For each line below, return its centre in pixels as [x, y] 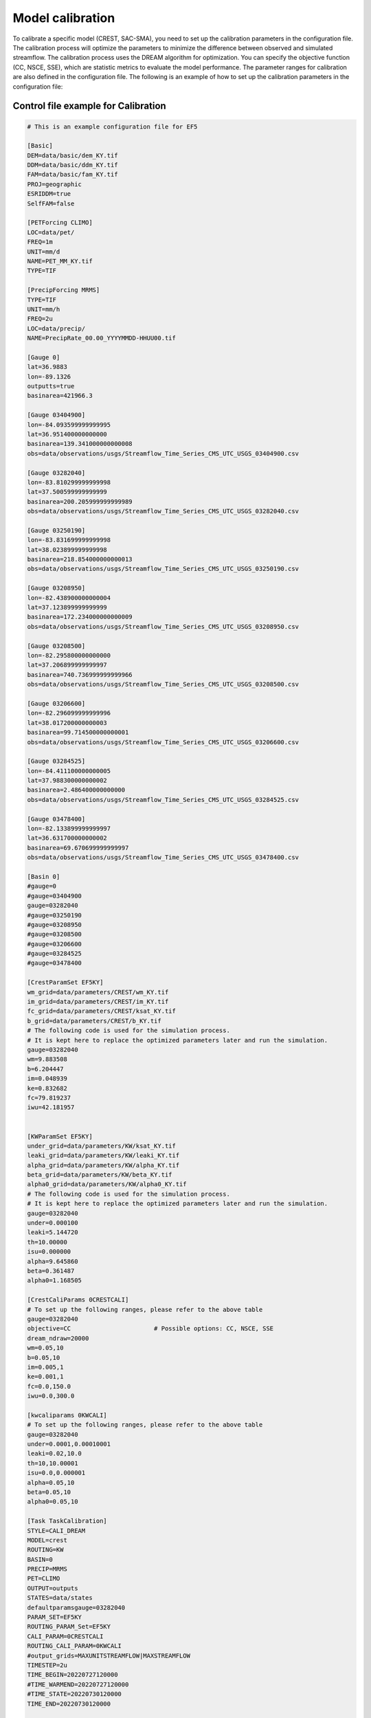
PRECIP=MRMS [47, 1569]
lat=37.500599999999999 [67, 492]
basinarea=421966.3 [60, 396]
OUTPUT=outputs [53, 1588]
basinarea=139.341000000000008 [80, 444]
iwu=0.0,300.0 [51, 1396]
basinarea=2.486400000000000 [76, 790]
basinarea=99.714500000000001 [78, 733]
